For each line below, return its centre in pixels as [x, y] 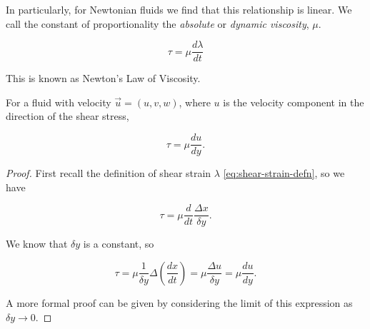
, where [195, 102]
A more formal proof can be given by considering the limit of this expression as [179, 302]
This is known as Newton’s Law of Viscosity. [103, 78]
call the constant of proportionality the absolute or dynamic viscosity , [157, 23]
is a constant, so [119, 244]
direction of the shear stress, [67, 116]
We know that [37, 244]
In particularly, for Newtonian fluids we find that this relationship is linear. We [179, 9]
